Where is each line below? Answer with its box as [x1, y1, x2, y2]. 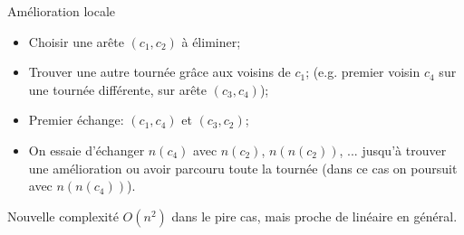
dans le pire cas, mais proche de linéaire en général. [171, 206, 458, 225]
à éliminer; [181, 32, 241, 51]
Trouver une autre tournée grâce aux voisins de [28, 62, 291, 81]
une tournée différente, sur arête [28, 80, 208, 99]
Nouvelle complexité [7, 206, 119, 225]
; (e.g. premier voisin [305, 62, 420, 81]
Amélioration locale [7, 2, 116, 20]
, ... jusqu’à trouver [339, 140, 447, 159]
